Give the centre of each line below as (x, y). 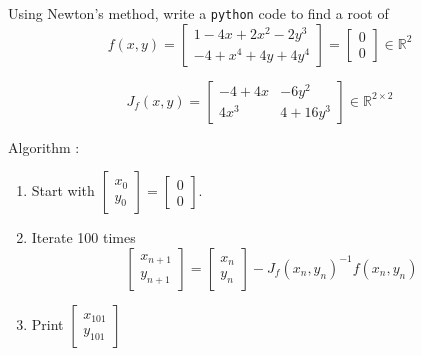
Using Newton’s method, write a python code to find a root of (198, 13)
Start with (63, 190)
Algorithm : (44, 146)
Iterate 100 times (83, 237)
